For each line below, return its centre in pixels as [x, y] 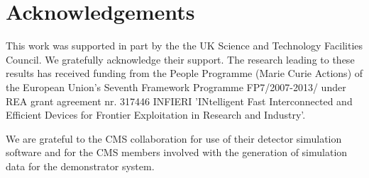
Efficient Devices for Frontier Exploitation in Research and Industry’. [156, 115]
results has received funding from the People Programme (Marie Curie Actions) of [184, 73]
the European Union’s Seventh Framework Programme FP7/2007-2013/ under [176, 87]
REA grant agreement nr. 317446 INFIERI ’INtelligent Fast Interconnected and [179, 101]
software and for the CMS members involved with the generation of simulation [177, 152]
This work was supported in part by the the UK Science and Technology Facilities [184, 46]
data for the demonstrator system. [80, 166]
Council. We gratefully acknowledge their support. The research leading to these [180, 59]
